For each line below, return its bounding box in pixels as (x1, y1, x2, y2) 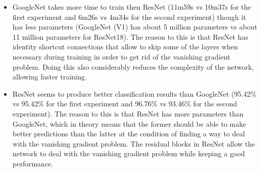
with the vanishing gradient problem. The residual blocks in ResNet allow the (12, 138, 255, 149)
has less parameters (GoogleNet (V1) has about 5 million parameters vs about (12, 21, 257, 32)
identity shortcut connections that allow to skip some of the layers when (12, 41, 238, 52)
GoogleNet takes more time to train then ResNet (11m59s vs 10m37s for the (12, 2, 251, 12)
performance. (12, 158, 54, 168)
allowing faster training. (12, 71, 87, 82)
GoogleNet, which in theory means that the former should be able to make (12, 118, 246, 129)
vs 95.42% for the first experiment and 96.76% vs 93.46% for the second (12, 98, 238, 109)
